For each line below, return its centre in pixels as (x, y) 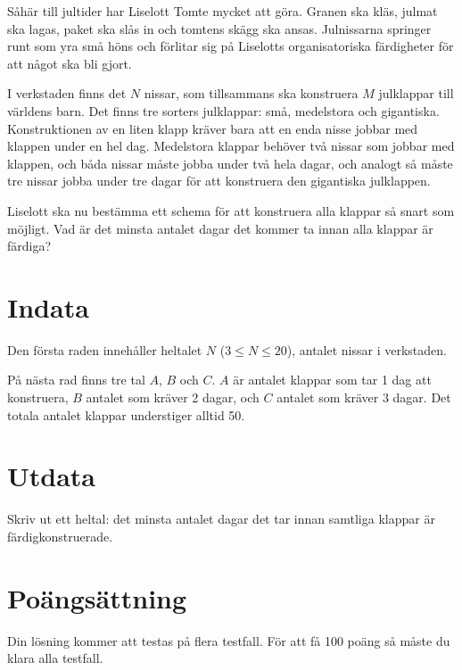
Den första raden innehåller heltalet (105, 349)
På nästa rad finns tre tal (76, 380)
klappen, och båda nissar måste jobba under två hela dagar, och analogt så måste (230, 163)
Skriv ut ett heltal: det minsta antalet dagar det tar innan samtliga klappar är (221, 519)
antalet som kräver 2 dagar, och (173, 397)
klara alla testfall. (55, 658)
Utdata (52, 476)
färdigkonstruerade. (60, 536)
